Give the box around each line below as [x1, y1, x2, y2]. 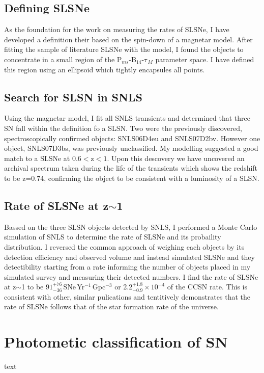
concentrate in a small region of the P [4, 54, 122, 64]
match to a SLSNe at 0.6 [4, 152, 81, 163]
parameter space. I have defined [155, 54, 254, 64]
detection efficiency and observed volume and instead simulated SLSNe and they [4, 251, 255, 262]
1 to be [21, 281, 44, 292]
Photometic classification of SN [4, 331, 228, 352]
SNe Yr [63, 281, 85, 292]
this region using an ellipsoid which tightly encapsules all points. [4, 64, 205, 74]
